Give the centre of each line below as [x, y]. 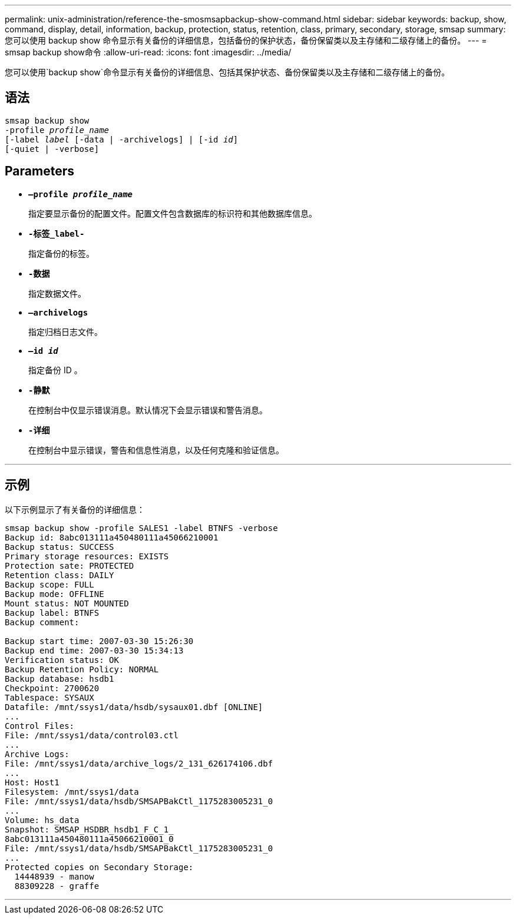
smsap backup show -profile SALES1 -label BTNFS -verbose [141, 528]
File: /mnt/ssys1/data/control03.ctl [92, 735]
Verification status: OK [62, 660]
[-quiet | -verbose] [52, 149]
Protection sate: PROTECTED [70, 565]
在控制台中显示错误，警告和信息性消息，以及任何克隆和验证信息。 [156, 450]
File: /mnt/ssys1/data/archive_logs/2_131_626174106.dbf [139, 763]
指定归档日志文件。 [65, 331]
